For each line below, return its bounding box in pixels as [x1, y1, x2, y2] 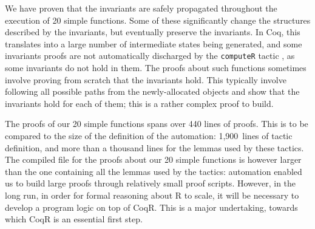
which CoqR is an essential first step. [5, 213, 143, 225]
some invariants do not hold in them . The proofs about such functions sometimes [5, 61, 307, 74]
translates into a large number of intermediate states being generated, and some [5, 37, 302, 50]
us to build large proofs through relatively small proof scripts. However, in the [5, 177, 296, 190]
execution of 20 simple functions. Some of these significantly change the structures [5, 13, 311, 26]
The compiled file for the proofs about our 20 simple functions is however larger [5, 153, 302, 166]
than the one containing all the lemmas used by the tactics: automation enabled [5, 165, 302, 177]
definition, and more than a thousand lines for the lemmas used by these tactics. [5, 141, 304, 154]
